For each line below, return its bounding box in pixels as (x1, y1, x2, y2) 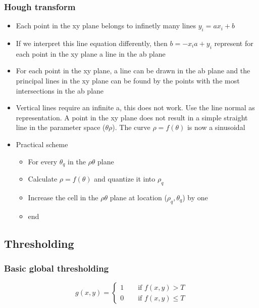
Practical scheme (16, 139, 68, 149)
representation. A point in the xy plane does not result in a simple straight (16, 112, 248, 122)
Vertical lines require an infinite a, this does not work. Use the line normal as (16, 102, 255, 113)
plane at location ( (110, 192, 167, 202)
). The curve (112, 122, 150, 133)
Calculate (28, 173, 58, 184)
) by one (182, 192, 208, 202)
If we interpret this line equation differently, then (16, 38, 168, 49)
